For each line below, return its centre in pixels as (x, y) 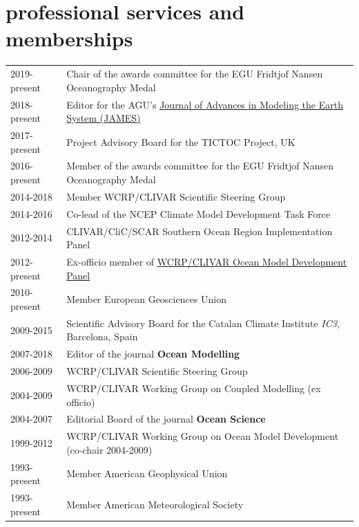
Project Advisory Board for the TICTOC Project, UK (181, 141)
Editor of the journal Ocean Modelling (153, 354)
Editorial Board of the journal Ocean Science (166, 419)
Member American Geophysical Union (147, 473)
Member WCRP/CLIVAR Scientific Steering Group (176, 196)
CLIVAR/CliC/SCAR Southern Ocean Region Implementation (200, 231)
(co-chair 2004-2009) (109, 449)
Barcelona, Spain (102, 336)
